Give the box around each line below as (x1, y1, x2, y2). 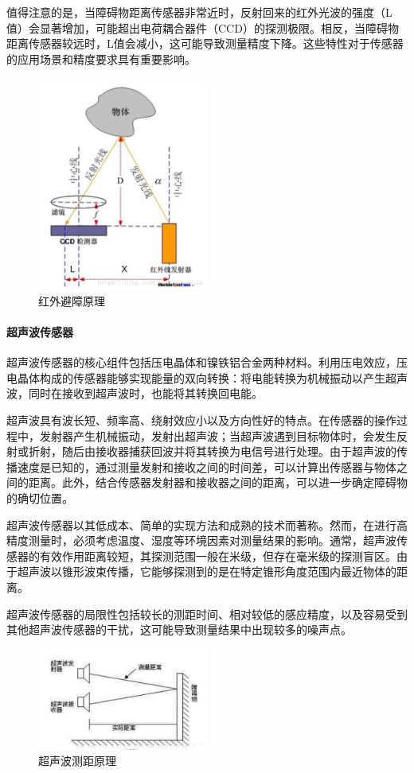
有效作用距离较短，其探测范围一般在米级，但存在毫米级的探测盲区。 (39, 547, 396, 564)
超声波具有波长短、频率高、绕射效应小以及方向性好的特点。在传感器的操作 (6, 411, 396, 428)
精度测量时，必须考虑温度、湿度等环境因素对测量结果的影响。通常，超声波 (6, 532, 396, 549)
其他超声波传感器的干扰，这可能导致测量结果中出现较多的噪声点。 (6, 621, 352, 638)
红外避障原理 (38, 292, 105, 309)
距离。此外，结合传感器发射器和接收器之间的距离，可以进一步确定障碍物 (28, 474, 408, 491)
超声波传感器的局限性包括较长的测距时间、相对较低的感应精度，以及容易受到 (6, 605, 408, 622)
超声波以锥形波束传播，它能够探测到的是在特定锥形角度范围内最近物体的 (17, 563, 396, 580)
